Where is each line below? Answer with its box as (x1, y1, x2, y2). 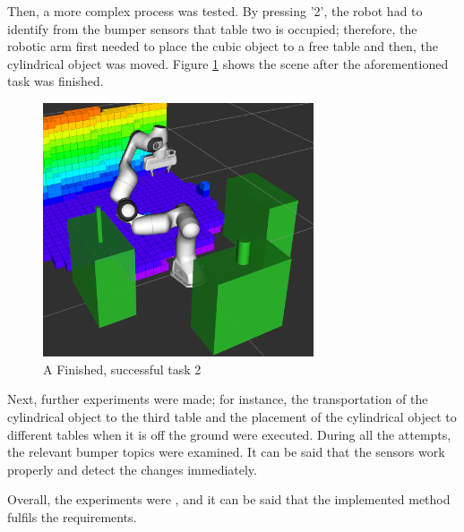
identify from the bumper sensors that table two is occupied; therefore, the (7, 19, 417, 38)
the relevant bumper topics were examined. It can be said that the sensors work (7, 442, 445, 461)
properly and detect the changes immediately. (7, 459, 257, 478)
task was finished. (7, 72, 104, 90)
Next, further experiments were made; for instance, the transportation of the (7, 390, 428, 408)
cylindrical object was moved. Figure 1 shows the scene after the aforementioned (7, 54, 449, 73)
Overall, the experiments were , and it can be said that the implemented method (7, 490, 451, 509)
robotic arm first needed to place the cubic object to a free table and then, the (7, 37, 438, 56)
